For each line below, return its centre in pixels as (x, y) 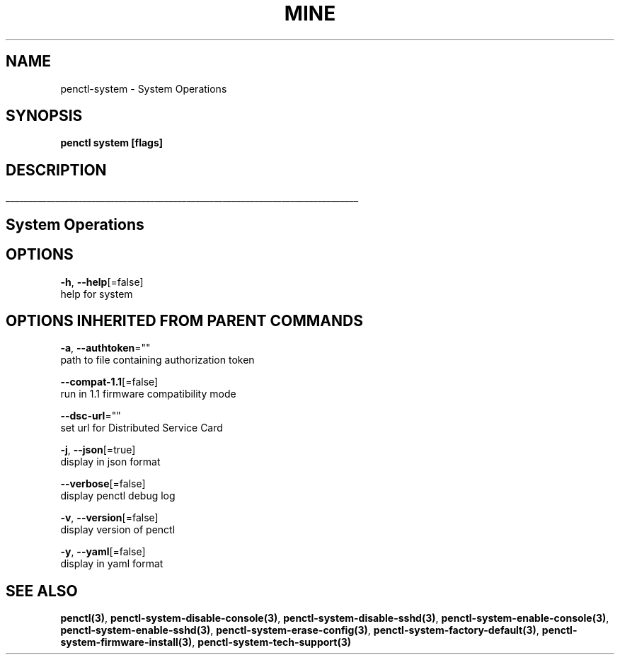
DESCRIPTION (56, 170)
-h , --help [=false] (102, 282)
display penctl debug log (118, 496)
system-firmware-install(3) (126, 642)
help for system (97, 294)
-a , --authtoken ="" (105, 348)
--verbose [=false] (103, 484)
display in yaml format (112, 564)
